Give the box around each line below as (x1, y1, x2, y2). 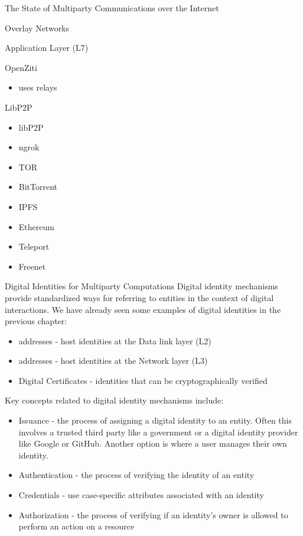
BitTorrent (18, 180, 58, 193)
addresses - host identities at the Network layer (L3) (18, 354, 208, 367)
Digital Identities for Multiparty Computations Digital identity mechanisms (5, 280, 278, 292)
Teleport (18, 240, 50, 253)
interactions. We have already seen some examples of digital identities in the (5, 303, 281, 315)
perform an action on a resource (18, 520, 135, 532)
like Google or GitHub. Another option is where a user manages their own (18, 437, 287, 450)
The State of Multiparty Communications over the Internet (5, 2, 219, 14)
